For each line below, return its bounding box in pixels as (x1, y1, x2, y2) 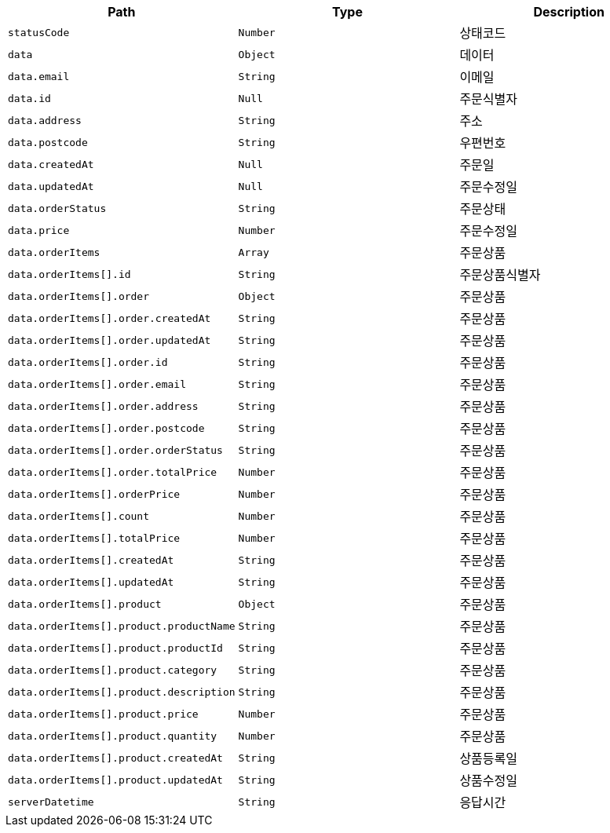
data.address (8, 114, 82, 126)
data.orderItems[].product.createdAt (8, 751, 223, 764)
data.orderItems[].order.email (8, 378, 186, 390)
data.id (8, 92, 51, 104)
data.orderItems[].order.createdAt (8, 312, 211, 324)
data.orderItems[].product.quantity (8, 729, 217, 742)
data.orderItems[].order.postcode (8, 422, 205, 434)
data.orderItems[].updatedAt (8, 575, 174, 588)
